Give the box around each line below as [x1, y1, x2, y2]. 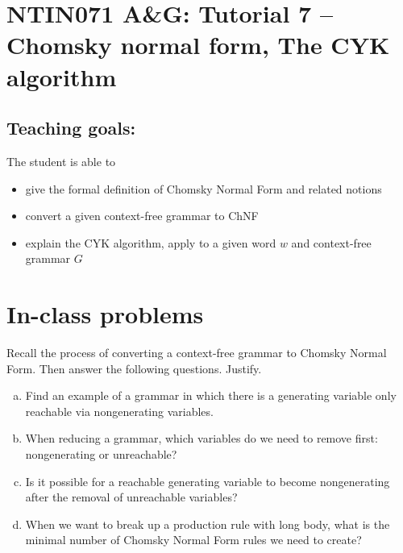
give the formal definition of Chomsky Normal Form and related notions [25, 180, 382, 197]
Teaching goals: [6, 115, 136, 140]
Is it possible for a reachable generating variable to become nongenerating [25, 472, 390, 489]
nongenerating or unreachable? [25, 446, 177, 463]
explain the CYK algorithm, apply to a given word [25, 234, 276, 251]
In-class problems [6, 297, 204, 331]
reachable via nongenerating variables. [25, 402, 214, 419]
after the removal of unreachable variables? [25, 489, 238, 505]
